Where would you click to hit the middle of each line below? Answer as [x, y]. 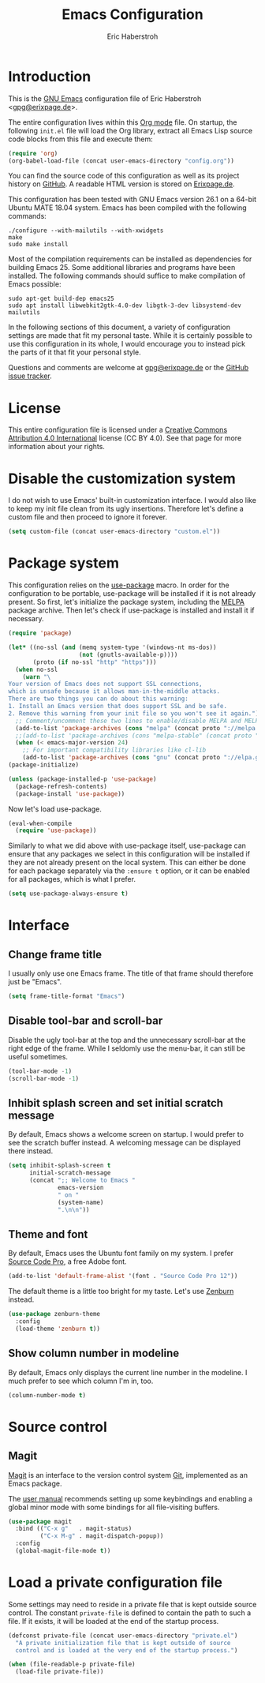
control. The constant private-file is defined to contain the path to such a [130, 1613]
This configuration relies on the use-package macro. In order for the [119, 585]
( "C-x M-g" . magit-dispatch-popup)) [102, 1536]
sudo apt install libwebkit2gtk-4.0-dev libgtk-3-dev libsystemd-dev [125, 305]
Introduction [50, 76]
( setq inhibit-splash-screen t [60, 1166]
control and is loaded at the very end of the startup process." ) [127, 1650]
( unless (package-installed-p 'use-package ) [82, 779]
